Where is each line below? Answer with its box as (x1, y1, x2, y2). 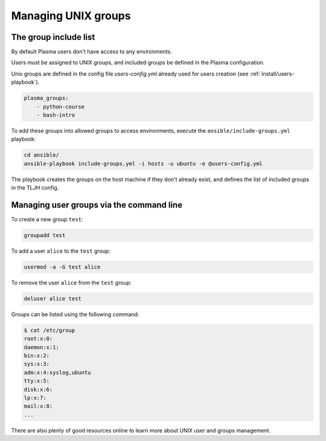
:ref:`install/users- (249, 70, 295, 77)
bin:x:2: (24, 352, 50, 359)
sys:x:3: (24, 361, 50, 367)
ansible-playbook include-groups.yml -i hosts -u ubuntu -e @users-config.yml (24, 160, 263, 167)
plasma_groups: (24, 95, 69, 102)
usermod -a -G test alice (24, 263, 101, 270)
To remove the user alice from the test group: (11, 279, 132, 286)
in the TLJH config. (11, 184, 59, 191)
